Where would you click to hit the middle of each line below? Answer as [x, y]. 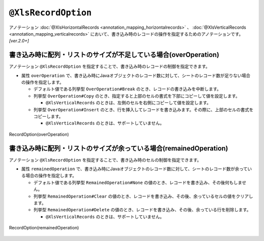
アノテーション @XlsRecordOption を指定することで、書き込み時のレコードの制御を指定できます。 [110, 66]
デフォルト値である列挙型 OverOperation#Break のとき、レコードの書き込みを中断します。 [127, 89]
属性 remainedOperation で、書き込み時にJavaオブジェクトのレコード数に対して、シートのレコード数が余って [134, 169]
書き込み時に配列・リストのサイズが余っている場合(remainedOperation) [119, 148]
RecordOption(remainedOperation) [44, 228]
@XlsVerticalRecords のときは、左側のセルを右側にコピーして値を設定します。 [128, 103]
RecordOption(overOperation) [39, 134]
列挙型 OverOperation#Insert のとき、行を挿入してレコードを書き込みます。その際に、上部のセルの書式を [143, 109]
